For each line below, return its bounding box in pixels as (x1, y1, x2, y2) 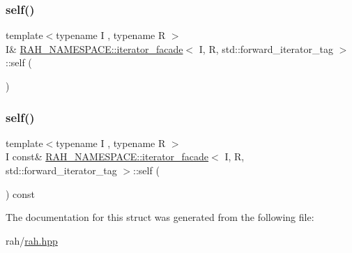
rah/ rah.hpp (6, 233, 58, 247)
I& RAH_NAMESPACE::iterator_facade (6, 41, 183, 56)
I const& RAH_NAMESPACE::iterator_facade (6, 149, 209, 164)
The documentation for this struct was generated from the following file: (6, 210, 314, 224)
